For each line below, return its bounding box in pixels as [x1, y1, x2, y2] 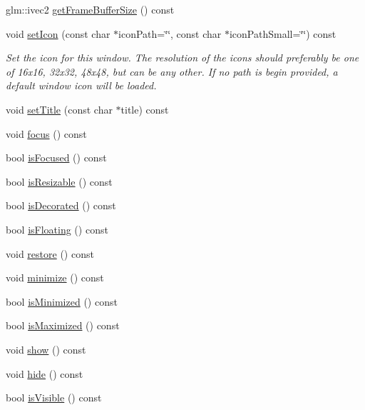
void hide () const [6, 366, 83, 381]
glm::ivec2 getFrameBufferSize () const [6, 2, 175, 16]
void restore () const [6, 246, 94, 261]
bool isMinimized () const [6, 294, 118, 309]
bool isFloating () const [6, 221, 108, 236]
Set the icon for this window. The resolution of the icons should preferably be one [6, 50, 359, 65]
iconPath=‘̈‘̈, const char [118, 26, 222, 41]
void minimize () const [6, 270, 104, 285]
